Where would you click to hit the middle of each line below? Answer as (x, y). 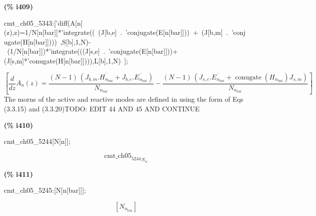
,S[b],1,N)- (75, 41)
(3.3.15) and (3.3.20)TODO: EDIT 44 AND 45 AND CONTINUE (102, 109)
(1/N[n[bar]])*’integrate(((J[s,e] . (56, 51)
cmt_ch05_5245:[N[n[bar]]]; (45, 190)
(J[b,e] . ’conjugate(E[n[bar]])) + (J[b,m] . (163, 32)
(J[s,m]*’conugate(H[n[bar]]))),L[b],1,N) (63, 60)
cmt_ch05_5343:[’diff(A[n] (43, 23)
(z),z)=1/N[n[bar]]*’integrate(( (49, 32)
